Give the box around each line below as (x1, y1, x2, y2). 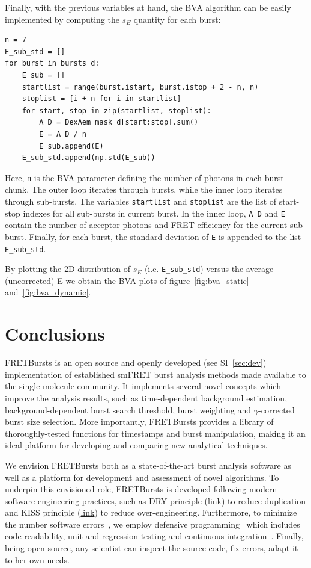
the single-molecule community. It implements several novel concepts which (5, 380, 281, 392)
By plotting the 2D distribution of (5, 262, 130, 275)
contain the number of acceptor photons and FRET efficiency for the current (5, 218, 288, 231)
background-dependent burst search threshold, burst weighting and (5, 403, 252, 416)
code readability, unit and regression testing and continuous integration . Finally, (5, 529, 304, 542)
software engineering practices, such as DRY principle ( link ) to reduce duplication (5, 494, 306, 507)
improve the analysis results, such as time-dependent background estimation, (5, 391, 288, 404)
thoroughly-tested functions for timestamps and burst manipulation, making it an (5, 427, 306, 439)
